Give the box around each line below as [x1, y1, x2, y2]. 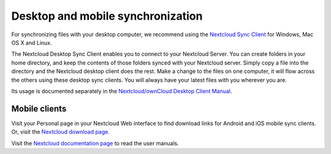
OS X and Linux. [11, 39, 52, 46]
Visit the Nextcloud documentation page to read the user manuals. [11, 139, 179, 147]
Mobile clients [11, 103, 67, 114]
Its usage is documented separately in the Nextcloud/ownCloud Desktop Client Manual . [11, 87, 232, 94]
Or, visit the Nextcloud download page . [11, 128, 110, 136]
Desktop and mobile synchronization [11, 9, 203, 23]
